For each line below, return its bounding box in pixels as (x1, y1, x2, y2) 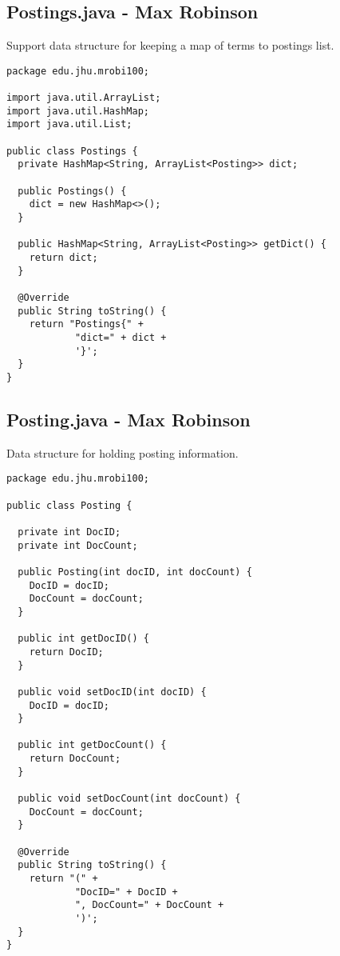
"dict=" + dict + (74, 331, 167, 343)
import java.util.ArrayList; (6, 92, 161, 104)
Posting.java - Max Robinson (6, 406, 251, 431)
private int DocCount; (18, 539, 138, 551)
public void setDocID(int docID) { (18, 686, 207, 698)
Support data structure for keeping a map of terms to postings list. (6, 37, 334, 54)
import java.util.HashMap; (6, 105, 149, 117)
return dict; (29, 251, 98, 263)
